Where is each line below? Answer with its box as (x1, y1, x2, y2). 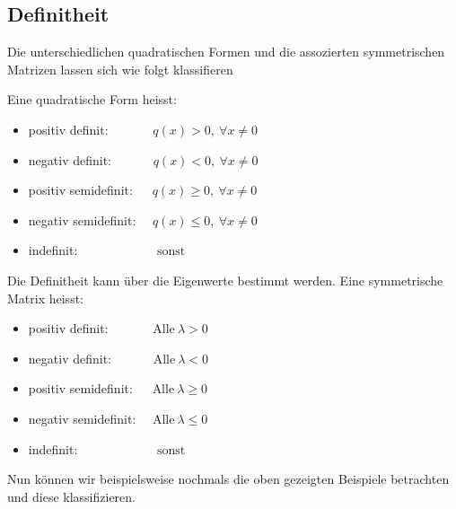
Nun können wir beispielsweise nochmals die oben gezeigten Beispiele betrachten (7, 470, 450, 488)
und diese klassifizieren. (7, 487, 136, 505)
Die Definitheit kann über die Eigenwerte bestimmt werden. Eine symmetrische (7, 270, 443, 289)
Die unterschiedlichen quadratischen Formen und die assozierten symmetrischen (7, 42, 445, 61)
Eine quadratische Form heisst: (7, 90, 177, 109)
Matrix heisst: (7, 288, 83, 307)
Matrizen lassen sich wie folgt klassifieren (7, 59, 233, 78)
